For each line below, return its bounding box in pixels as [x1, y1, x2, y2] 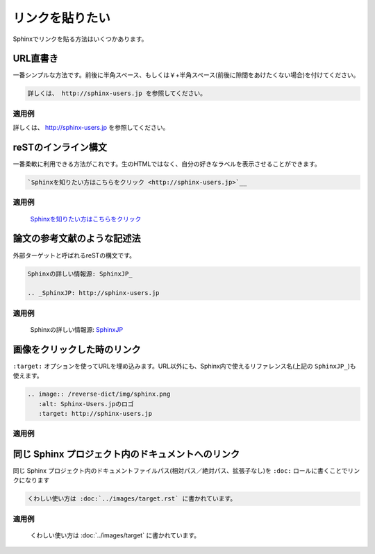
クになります [12, 476, 50, 485]
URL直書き [12, 53, 59, 65]
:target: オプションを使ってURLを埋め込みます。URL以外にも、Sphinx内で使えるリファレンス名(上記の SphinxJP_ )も [12, 362, 356, 370]
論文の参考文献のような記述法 [12, 233, 141, 244]
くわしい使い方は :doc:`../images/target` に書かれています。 [30, 531, 201, 539]
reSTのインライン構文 [12, 141, 108, 153]
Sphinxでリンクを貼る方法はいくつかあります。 [12, 35, 148, 43]
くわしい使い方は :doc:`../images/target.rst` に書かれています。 [27, 495, 237, 503]
